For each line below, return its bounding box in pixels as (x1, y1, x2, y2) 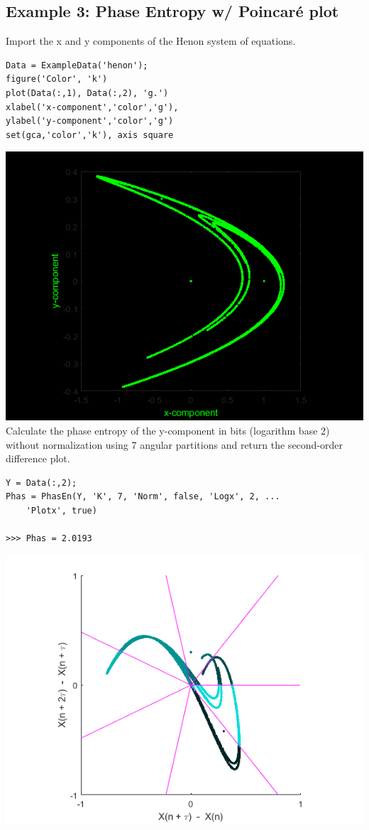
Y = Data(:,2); (6, 477, 77, 488)
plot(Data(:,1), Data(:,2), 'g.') (6, 87, 169, 98)
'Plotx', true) (26, 505, 97, 516)
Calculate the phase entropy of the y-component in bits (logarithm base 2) (6, 422, 330, 437)
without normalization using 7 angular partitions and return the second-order (6, 437, 343, 452)
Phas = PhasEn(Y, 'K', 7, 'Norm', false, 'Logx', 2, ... (6, 491, 280, 502)
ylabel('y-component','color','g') (6, 116, 174, 127)
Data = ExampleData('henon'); (6, 60, 148, 70)
